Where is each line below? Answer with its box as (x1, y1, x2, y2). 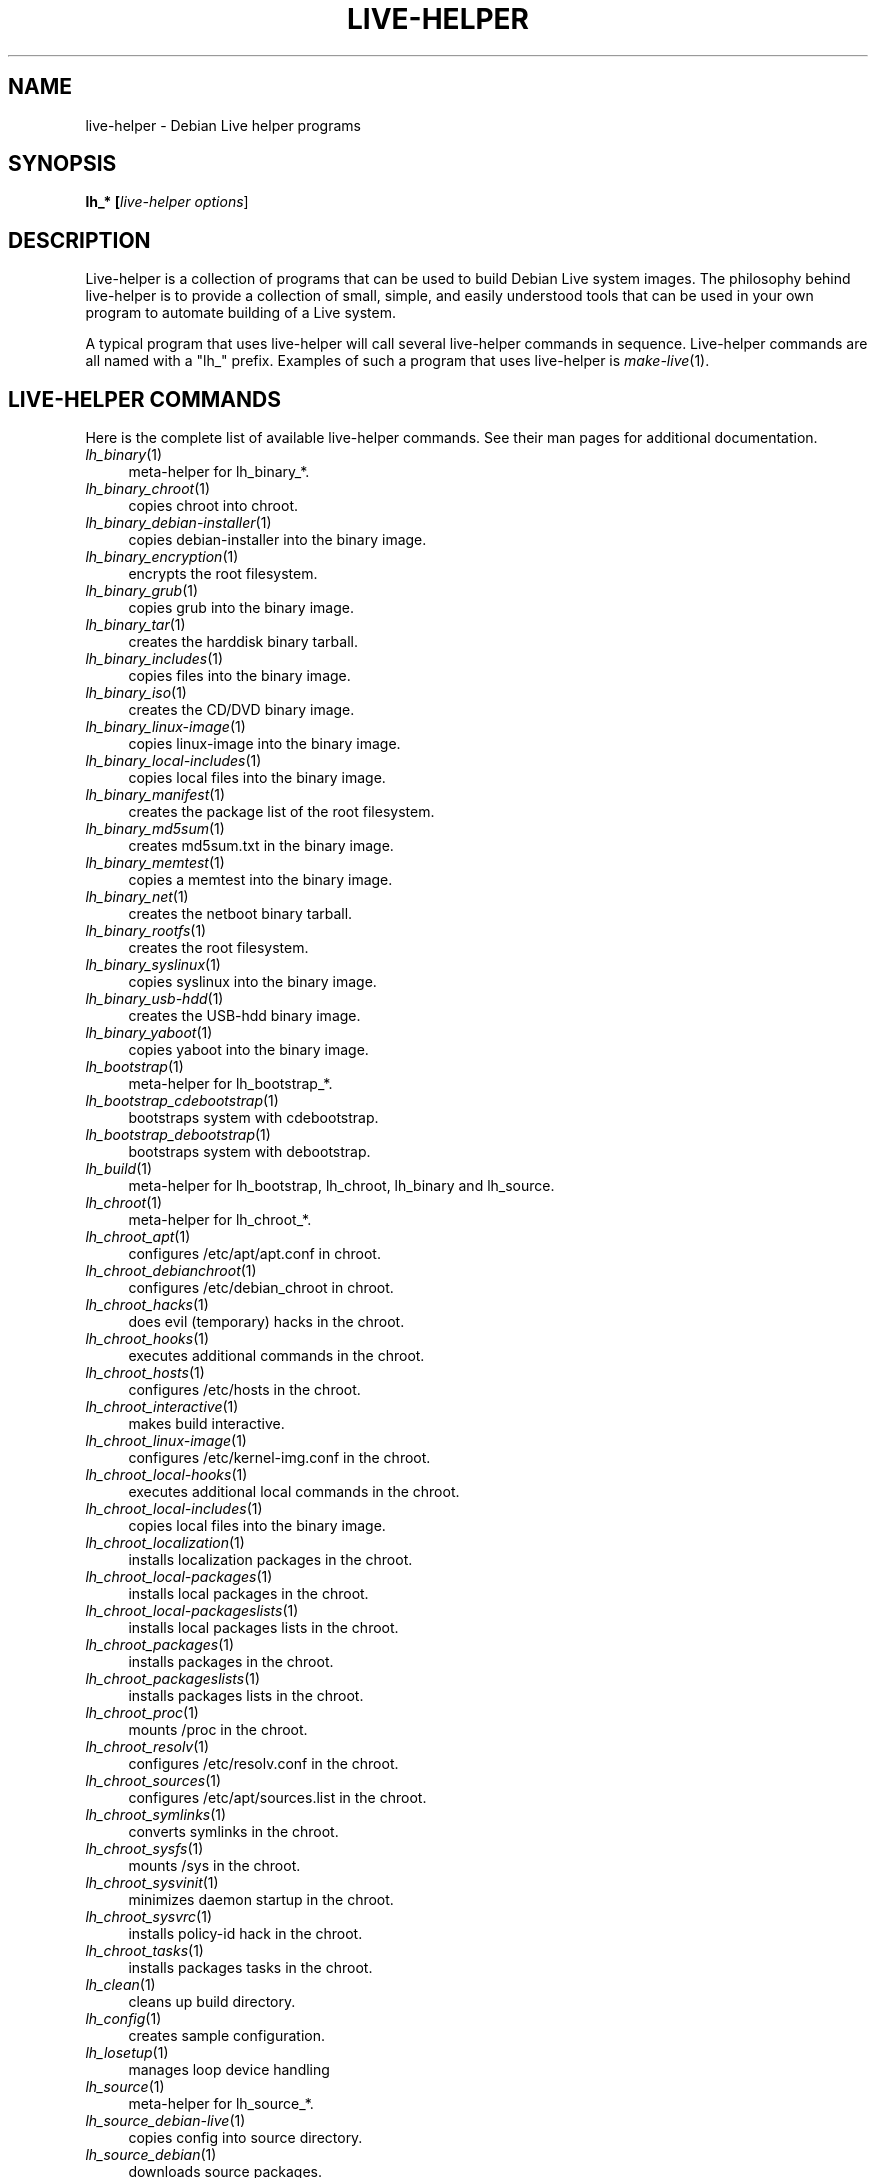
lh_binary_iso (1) (85, 684, 187, 702)
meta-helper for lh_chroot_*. (128, 1211, 312, 1229)
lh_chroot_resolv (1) (85, 1738, 210, 1756)
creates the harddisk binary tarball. (128, 633, 358, 651)
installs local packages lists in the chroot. (128, 1619, 399, 1637)
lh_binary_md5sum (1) (85, 820, 225, 838)
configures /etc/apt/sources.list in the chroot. (128, 1789, 427, 1807)
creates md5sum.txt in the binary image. (128, 837, 394, 855)
